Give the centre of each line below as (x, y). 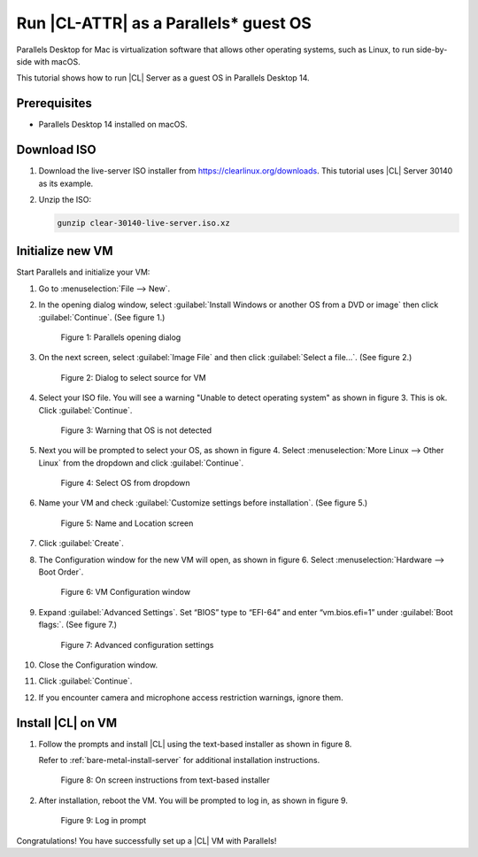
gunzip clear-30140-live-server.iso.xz (143, 223)
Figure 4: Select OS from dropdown (125, 483)
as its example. (66, 183)
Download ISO (56, 150)
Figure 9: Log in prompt (104, 821)
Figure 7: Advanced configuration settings (137, 645)
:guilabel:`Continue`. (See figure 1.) (102, 317)
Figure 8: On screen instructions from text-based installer (165, 780)
